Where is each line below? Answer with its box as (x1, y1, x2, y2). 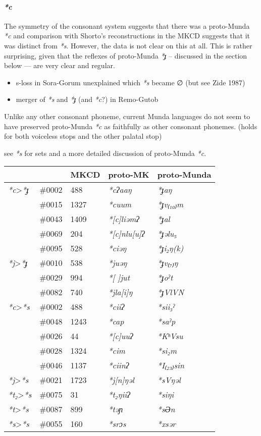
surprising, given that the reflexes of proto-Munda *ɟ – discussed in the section (4, 50, 247, 61)
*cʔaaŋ (108, 184, 132, 196)
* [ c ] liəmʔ (108, 213, 139, 225)
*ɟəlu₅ (157, 228, 177, 240)
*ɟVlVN (157, 286, 184, 298)
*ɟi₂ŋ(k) (157, 242, 184, 254)
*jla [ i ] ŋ (108, 286, 133, 298)
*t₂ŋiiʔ (108, 389, 130, 401)
